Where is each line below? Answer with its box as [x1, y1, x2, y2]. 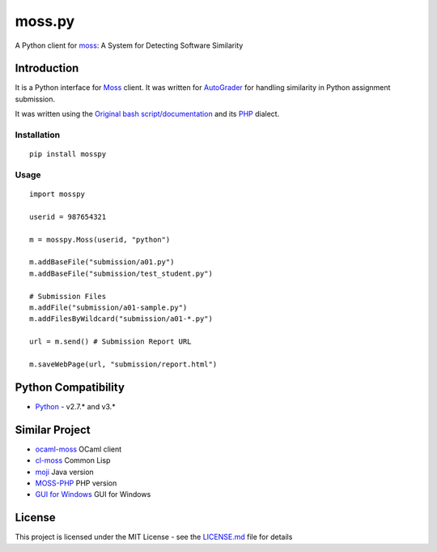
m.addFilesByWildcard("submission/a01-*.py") [29, 315, 214, 323]
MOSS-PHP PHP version [35, 478, 117, 488]
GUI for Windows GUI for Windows [35, 490, 151, 499]
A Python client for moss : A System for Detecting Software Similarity [15, 41, 244, 50]
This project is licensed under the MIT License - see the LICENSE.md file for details [15, 532, 293, 542]
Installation [15, 130, 61, 140]
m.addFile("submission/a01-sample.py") [29, 303, 188, 312]
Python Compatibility [15, 380, 125, 394]
